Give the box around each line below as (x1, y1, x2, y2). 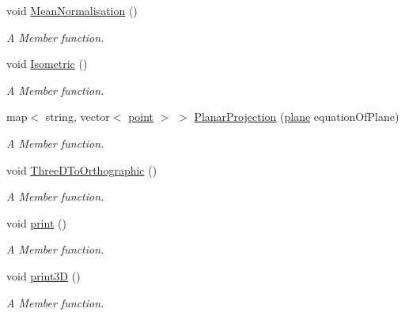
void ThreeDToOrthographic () (6, 161, 157, 178)
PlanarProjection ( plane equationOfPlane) (194, 108, 399, 125)
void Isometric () (6, 55, 88, 72)
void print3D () (6, 267, 81, 284)
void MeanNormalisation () (6, 2, 138, 18)
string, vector (45, 108, 110, 125)
